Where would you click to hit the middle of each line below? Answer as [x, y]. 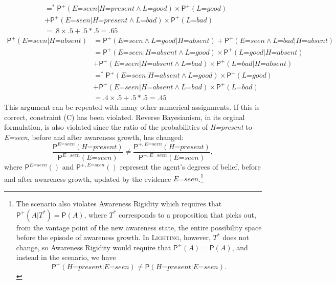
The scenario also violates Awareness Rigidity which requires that [119, 204]
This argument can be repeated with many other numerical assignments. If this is [132, 107]
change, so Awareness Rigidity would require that [94, 247]
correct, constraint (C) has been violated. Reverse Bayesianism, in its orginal [125, 117]
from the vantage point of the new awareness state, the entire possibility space [139, 227]
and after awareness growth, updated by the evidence [88, 179]
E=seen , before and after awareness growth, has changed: [94, 137]
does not [236, 237]
